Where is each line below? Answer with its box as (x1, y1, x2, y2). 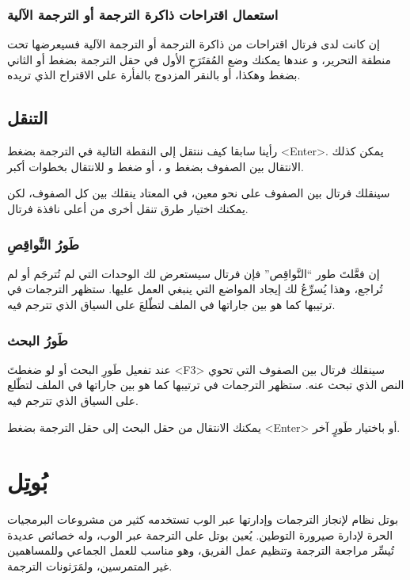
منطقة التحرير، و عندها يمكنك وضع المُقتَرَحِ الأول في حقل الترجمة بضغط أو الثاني (7, 51, 391, 67)
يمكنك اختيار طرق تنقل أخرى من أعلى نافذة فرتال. (7, 200, 249, 216)
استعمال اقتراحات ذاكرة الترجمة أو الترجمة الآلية (7, 4, 279, 24)
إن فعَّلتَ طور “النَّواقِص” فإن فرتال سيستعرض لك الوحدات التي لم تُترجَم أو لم (7, 265, 380, 281)
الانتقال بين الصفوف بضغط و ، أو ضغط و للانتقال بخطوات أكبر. (7, 158, 304, 174)
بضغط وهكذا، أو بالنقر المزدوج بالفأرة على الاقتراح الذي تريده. (7, 67, 301, 83)
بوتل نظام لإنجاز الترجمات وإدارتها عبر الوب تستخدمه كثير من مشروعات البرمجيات (7, 511, 399, 528)
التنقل (7, 105, 48, 130)
